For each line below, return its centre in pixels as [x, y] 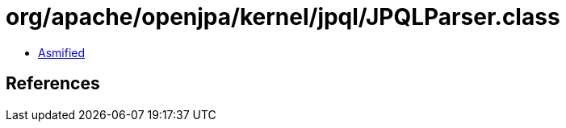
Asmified [62, 52]
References [53, 84]
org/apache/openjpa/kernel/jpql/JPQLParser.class [283, 17]
